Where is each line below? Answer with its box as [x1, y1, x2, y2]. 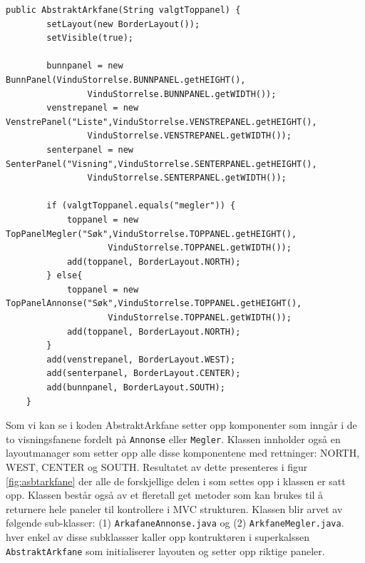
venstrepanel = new [46, 103, 139, 113]
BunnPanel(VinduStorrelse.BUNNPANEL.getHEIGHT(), [6, 74, 246, 85]
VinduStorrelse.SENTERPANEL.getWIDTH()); [87, 173, 287, 183]
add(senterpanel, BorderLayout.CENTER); [46, 368, 241, 379]
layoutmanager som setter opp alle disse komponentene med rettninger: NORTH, [6, 445, 360, 460]
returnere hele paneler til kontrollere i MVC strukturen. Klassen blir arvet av [6, 501, 343, 516]
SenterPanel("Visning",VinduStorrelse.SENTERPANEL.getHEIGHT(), [6, 158, 317, 169]
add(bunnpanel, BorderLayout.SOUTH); [46, 382, 225, 393]
